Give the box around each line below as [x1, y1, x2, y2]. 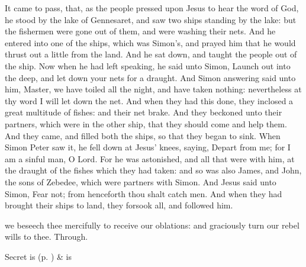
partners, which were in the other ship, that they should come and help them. [5, 117, 287, 130]
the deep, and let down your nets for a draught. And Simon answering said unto [5, 71, 296, 83]
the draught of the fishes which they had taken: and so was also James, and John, [5, 164, 302, 176]
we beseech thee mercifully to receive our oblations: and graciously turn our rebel [5, 218, 299, 231]
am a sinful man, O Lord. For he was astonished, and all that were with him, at [5, 152, 295, 165]
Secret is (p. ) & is [5, 250, 72, 262]
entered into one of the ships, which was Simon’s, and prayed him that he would [5, 36, 296, 49]
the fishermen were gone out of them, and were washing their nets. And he [5, 25, 276, 37]
